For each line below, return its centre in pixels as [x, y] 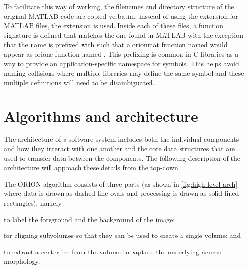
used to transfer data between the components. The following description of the [122, 158]
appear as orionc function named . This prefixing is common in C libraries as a [121, 54]
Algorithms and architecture [101, 116]
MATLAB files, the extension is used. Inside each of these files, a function [114, 25]
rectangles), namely [33, 203]
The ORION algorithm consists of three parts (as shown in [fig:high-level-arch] [121, 183]
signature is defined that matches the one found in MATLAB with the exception [124, 35]
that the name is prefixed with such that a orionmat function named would [116, 44]
